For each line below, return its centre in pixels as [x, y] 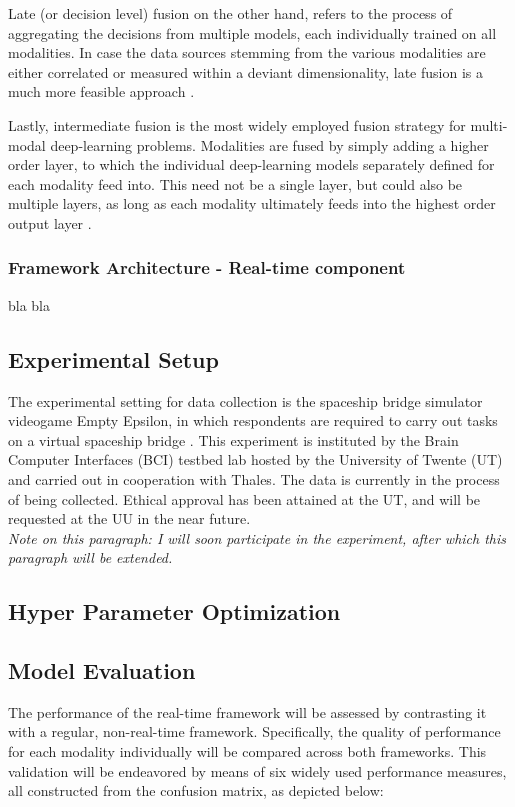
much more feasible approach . [101, 91]
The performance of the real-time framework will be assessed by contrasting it [247, 711]
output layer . [50, 222]
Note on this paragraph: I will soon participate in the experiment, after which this [257, 537]
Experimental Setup [113, 358]
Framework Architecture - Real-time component [207, 267]
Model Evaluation [102, 670]
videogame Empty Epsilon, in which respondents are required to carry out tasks [253, 420]
